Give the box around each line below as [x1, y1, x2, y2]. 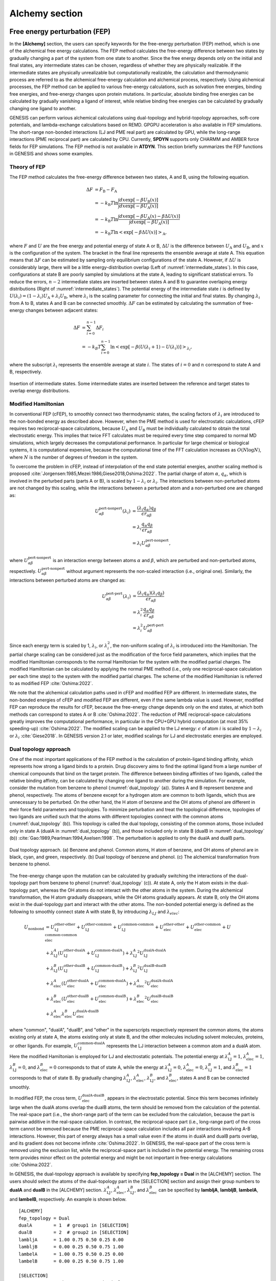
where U [9, 557, 28, 563]
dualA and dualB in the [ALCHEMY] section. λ [9, 1187, 107, 1193]
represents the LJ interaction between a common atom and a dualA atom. [106, 1043, 262, 1049]
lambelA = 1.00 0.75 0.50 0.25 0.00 [18, 1251, 124, 1257]
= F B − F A [95, 187, 118, 194]
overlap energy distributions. [9, 387, 70, 394]
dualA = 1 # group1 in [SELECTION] [18, 1223, 129, 1228]
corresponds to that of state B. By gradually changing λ [9, 1075, 127, 1081]
